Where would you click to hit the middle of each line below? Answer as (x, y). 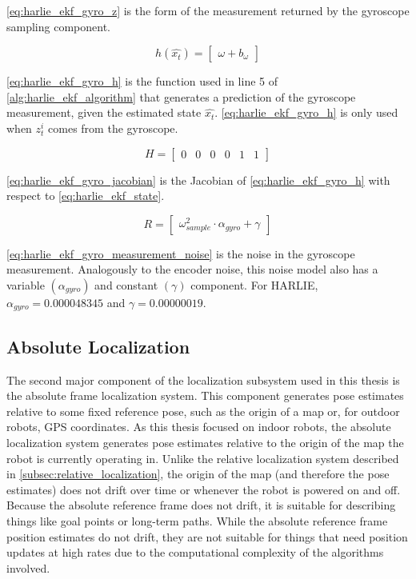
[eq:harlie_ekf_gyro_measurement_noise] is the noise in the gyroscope (181, 253)
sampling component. (58, 26)
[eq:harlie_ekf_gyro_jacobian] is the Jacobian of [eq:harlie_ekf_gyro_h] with (198, 180)
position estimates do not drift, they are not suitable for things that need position (207, 536)
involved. (28, 567)
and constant (126, 284)
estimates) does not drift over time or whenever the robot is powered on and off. (204, 489)
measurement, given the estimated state (104, 112)
